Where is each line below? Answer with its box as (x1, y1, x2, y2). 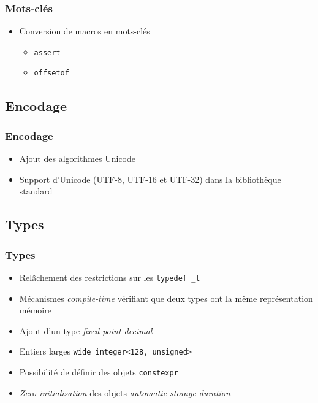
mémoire (19, 304, 51, 317)
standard (19, 185, 53, 198)
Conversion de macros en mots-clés (19, 25, 150, 37)
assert (34, 48, 61, 57)
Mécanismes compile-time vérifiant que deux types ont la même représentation (19, 291, 313, 304)
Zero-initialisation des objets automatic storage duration (19, 386, 230, 399)
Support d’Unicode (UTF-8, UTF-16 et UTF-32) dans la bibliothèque (19, 172, 281, 185)
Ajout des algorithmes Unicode (19, 152, 135, 165)
